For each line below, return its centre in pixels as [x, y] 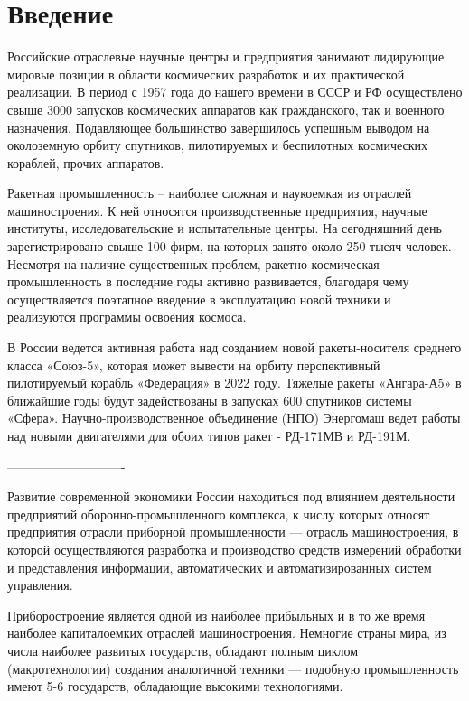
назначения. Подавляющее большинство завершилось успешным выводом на [219, 127]
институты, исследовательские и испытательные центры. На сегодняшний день [225, 228]
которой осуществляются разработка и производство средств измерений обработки [234, 549]
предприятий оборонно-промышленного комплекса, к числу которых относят [219, 514]
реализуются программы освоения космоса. [127, 317]
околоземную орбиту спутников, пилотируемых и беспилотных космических [218, 145]
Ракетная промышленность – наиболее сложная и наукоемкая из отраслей [210, 193]
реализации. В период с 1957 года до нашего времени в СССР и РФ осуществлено [235, 92]
